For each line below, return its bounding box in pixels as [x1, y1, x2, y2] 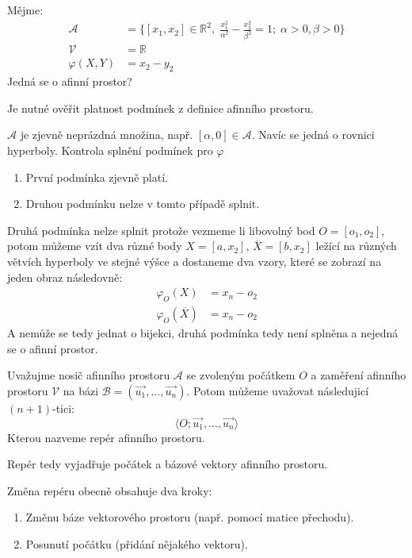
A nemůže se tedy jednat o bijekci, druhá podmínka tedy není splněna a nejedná [7, 325, 399, 341]
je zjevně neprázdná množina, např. [20, 126, 193, 143]
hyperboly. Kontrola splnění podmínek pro [7, 142, 213, 159]
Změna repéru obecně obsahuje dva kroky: [7, 482, 212, 498]
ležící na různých [315, 237, 397, 254]
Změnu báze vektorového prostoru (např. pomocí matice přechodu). [25, 509, 354, 525]
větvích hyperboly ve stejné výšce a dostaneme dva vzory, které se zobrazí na [7, 252, 382, 269]
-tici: [52, 399, 74, 416]
